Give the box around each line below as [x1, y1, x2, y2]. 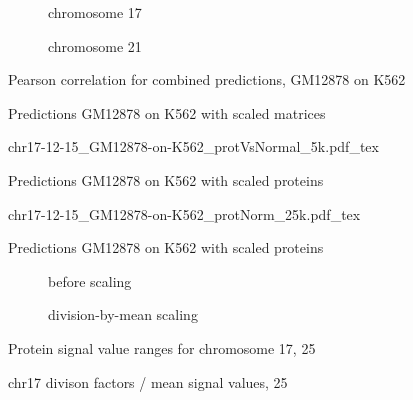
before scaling [48, 270, 132, 291]
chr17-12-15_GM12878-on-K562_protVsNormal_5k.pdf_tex [8, 136, 379, 157]
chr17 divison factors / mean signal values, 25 [8, 371, 288, 392]
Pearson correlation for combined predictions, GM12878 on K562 [8, 69, 406, 90]
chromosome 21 [48, 35, 142, 56]
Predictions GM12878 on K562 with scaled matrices [8, 102, 326, 123]
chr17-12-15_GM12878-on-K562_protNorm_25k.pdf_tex [8, 203, 361, 224]
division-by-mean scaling [48, 304, 198, 325]
